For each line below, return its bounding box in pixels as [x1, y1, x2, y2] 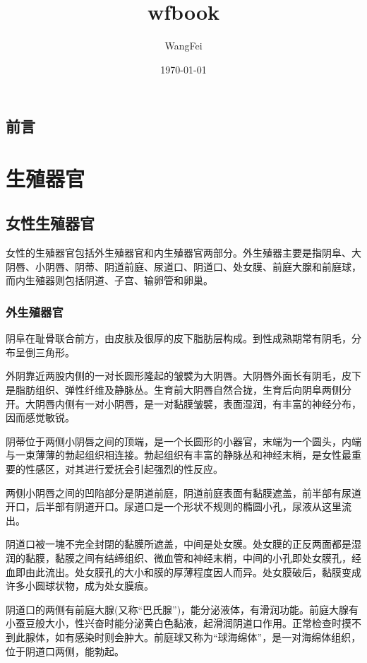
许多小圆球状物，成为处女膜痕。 [6, 578, 154, 593]
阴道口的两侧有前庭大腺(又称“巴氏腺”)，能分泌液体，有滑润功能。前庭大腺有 [6, 602, 359, 616]
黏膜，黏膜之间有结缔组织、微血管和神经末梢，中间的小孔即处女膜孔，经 [25, 551, 361, 565]
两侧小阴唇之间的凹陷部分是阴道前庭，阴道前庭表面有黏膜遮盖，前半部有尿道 [6, 485, 361, 500]
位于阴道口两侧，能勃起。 [6, 643, 124, 658]
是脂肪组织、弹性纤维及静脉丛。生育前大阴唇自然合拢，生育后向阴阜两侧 [6, 382, 342, 397]
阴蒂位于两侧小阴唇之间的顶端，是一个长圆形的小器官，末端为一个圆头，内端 [6, 433, 361, 448]
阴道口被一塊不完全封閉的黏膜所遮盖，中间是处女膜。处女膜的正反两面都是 [6, 536, 351, 551]
